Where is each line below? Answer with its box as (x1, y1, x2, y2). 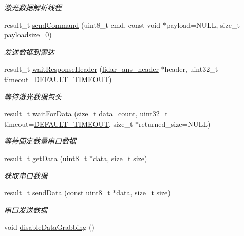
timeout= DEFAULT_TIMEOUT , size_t (4, 118, 133, 129)
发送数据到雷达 (4, 46, 54, 57)
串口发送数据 (4, 204, 47, 215)
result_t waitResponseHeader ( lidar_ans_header (4, 64, 159, 74)
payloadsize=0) (4, 29, 52, 40)
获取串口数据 (4, 170, 47, 181)
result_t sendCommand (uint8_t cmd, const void (4, 19, 161, 30)
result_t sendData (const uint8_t (4, 187, 110, 198)
